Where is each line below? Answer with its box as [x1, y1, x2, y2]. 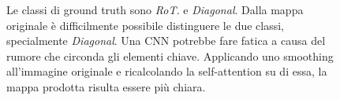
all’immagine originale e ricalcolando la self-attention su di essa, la [6, 63, 327, 80]
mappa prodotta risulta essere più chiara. [6, 78, 206, 94]
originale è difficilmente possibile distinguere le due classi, [6, 17, 285, 33]
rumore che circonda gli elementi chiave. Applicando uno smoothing [6, 47, 334, 64]
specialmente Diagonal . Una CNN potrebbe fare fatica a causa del [6, 32, 326, 49]
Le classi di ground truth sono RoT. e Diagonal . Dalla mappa [6, 2, 304, 17]
